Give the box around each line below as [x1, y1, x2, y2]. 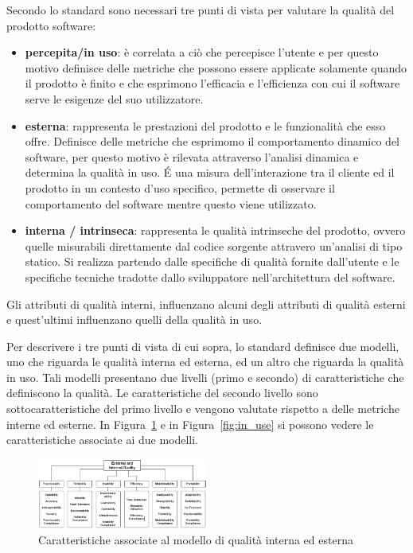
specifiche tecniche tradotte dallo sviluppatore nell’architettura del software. [25, 268, 395, 285]
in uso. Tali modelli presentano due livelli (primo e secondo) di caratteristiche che [6, 368, 404, 385]
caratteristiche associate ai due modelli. [6, 431, 199, 448]
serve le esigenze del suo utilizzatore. [25, 90, 204, 107]
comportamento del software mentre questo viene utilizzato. [25, 195, 317, 212]
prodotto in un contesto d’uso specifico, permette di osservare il [25, 179, 335, 196]
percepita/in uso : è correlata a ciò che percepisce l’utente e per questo [25, 44, 379, 60]
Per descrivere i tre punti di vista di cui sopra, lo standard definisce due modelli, [6, 337, 399, 354]
